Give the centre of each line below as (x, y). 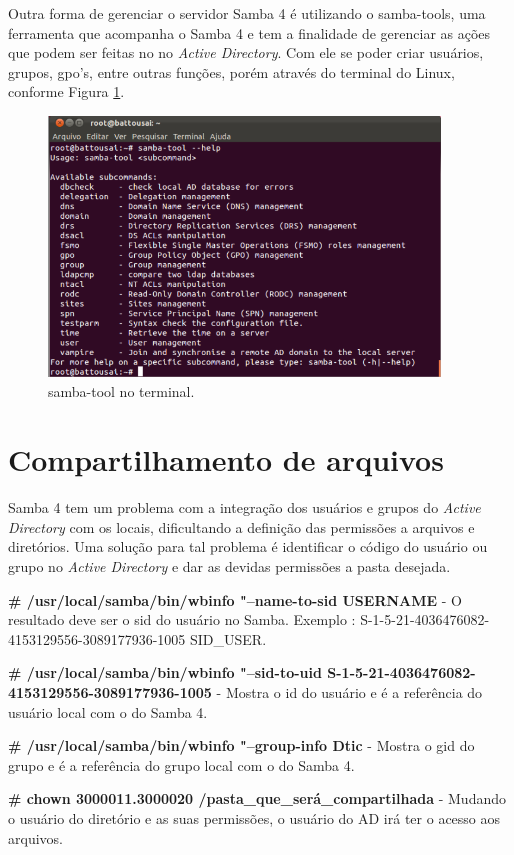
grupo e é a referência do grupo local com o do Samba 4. (181, 764)
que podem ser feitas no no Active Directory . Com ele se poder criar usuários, (246, 52)
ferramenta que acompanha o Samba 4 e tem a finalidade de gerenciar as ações (249, 32)
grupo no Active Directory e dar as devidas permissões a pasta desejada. (229, 566)
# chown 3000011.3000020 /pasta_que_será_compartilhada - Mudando (257, 798)
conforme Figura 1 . (66, 91)
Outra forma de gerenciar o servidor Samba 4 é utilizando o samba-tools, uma (247, 13)
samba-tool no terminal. (121, 390)
